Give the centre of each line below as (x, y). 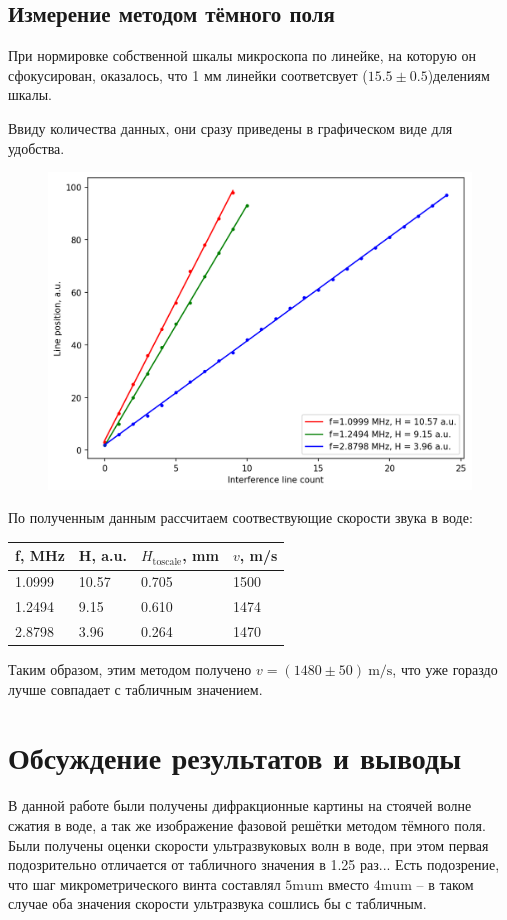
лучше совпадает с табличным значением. (135, 688)
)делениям (458, 74)
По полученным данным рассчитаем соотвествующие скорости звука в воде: (240, 517)
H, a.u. (102, 555)
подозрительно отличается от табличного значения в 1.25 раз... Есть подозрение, (254, 864)
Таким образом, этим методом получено (130, 669)
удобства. (36, 147)
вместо (349, 883)
